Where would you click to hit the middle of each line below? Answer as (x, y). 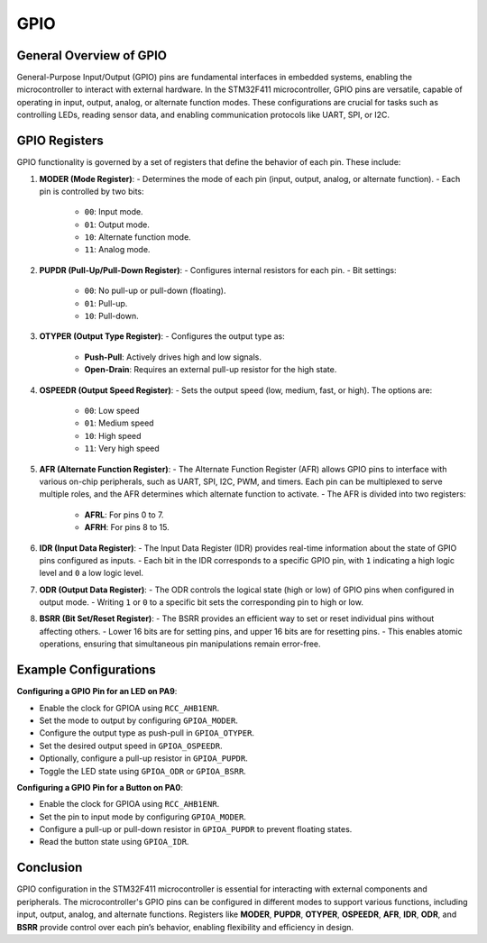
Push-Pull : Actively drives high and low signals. (173, 357)
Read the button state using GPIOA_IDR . (114, 842)
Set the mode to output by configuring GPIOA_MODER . (138, 720)
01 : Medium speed (119, 423)
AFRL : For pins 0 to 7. (124, 515)
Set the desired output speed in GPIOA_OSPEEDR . (131, 746)
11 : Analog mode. (117, 250)
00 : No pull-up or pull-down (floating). (155, 291)
